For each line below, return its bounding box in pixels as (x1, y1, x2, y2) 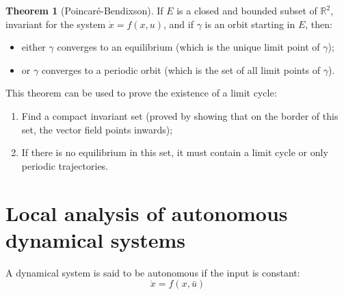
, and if (163, 16, 194, 31)
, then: (305, 16, 332, 31)
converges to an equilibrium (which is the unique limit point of (57, 40, 320, 54)
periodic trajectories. (21, 158, 109, 172)
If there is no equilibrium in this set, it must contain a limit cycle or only (21, 145, 328, 159)
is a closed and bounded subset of (176, 3, 317, 17)
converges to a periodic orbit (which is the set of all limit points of (41, 62, 321, 77)
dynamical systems (5, 225, 186, 253)
